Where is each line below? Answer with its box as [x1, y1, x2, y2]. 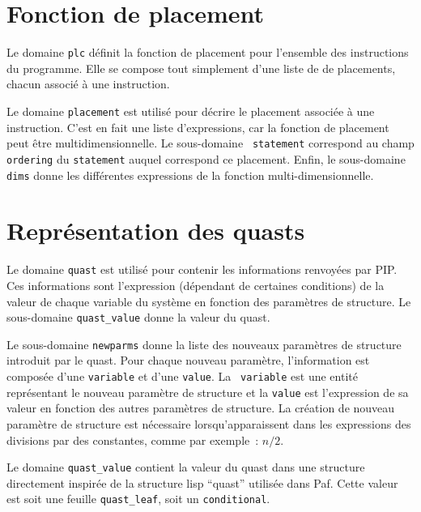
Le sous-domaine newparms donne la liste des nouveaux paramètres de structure [6, 335, 402, 352]
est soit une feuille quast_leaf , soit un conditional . [6, 490, 270, 507]
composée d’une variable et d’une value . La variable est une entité [6, 368, 358, 385]
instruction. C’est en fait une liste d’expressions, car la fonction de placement [6, 118, 389, 135]
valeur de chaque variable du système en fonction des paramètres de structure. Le [6, 292, 411, 309]
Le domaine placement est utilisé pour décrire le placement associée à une [6, 102, 375, 119]
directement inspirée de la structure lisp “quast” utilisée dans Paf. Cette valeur [6, 474, 398, 491]
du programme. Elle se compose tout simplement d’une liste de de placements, [6, 59, 396, 76]
